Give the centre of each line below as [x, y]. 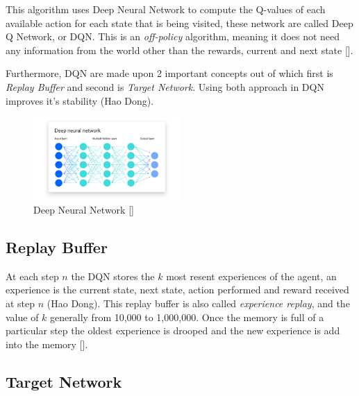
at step [20, 303]
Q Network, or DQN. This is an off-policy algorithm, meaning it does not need [173, 36]
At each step [32, 276]
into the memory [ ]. [47, 344]
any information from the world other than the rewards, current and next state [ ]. [179, 50]
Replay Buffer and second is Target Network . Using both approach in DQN [165, 86]
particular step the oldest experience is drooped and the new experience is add [173, 330]
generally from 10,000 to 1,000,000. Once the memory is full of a [187, 317]
